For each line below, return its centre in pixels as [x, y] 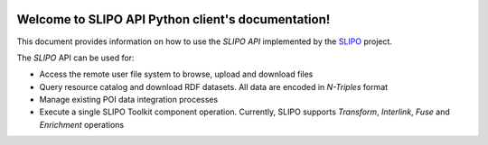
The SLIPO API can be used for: [75, 58]
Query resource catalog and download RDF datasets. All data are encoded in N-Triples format [214, 86]
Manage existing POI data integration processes [129, 100]
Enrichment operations [82, 124]
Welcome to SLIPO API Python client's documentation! [174, 19]
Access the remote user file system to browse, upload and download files [176, 74]
